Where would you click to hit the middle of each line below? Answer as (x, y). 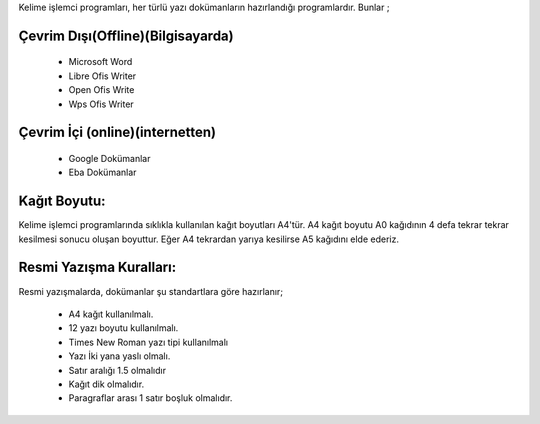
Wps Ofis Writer (101, 104)
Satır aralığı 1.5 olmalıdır (117, 370)
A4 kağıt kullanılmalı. (111, 314)
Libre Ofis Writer (102, 76)
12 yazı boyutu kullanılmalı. (123, 328)
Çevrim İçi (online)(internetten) (117, 132)
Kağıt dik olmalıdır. (106, 384)
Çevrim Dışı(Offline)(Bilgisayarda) (126, 35)
